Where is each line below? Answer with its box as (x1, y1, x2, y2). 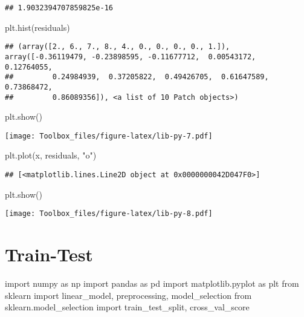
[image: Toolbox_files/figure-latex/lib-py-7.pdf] (5, 131, 213, 140)
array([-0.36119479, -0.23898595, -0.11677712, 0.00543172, (5, 52, 256, 61)
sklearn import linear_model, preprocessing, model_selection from (5, 289, 252, 301)
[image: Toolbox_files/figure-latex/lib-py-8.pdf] (5, 209, 213, 218)
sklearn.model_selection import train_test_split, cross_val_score (5, 301, 250, 313)
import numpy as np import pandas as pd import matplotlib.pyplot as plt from (5, 277, 299, 290)
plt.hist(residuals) (5, 21, 70, 33)
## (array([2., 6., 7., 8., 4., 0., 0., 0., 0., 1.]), (5, 42, 230, 51)
